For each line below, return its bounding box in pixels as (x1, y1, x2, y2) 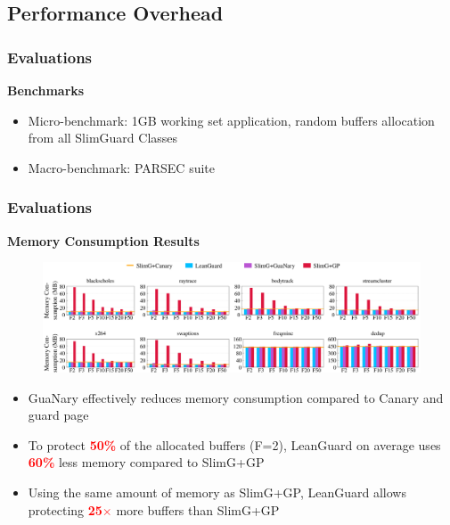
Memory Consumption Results (7, 231, 200, 250)
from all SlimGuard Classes (28, 128, 178, 147)
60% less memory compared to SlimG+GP (28, 453, 265, 472)
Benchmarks (7, 81, 85, 99)
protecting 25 (28, 500, 102, 519)
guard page (28, 406, 89, 424)
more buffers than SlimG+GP (116, 500, 280, 519)
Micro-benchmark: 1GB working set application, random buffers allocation (28, 111, 435, 129)
